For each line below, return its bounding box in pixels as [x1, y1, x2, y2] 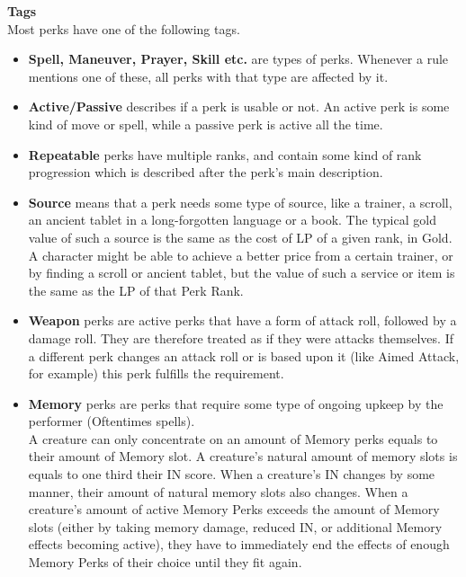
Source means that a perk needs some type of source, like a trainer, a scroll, [28, 192, 453, 211]
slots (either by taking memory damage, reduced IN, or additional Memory [28, 517, 443, 536]
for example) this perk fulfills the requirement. [28, 364, 284, 383]
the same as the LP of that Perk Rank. [28, 280, 244, 299]
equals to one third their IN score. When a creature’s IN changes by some [28, 465, 435, 484]
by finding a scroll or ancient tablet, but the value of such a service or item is [28, 263, 455, 282]
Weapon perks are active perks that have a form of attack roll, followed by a [28, 311, 457, 330]
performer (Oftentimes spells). [28, 412, 195, 431]
